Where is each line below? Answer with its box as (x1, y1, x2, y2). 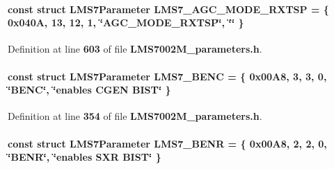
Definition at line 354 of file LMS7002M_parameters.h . (8, 109, 262, 123)
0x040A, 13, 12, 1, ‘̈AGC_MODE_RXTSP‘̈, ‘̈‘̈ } (8, 15, 244, 30)
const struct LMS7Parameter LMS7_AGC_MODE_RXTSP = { (8, 1, 329, 16)
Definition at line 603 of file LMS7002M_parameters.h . (8, 42, 262, 56)
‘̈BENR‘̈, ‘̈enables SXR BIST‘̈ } (8, 150, 161, 164)
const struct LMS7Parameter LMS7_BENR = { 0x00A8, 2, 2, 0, (8, 136, 327, 150)
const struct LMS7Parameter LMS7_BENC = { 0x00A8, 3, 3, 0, (8, 69, 327, 83)
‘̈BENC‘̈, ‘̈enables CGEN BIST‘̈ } (8, 82, 171, 97)
